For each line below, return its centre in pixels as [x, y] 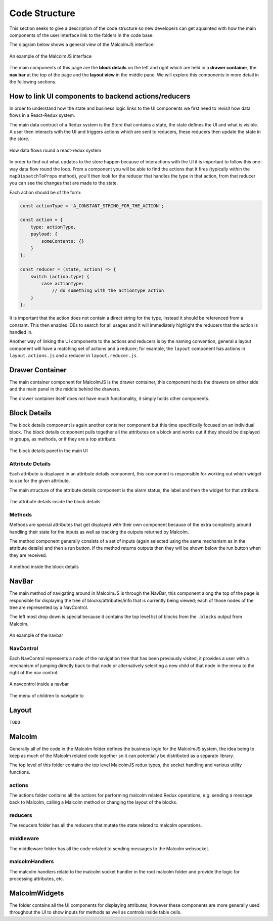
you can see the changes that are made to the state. [64, 183]
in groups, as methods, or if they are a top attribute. [63, 439]
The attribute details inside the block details [55, 502]
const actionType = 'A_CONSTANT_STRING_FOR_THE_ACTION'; [92, 206]
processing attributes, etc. [37, 879]
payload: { [44, 234]
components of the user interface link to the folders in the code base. [82, 35]
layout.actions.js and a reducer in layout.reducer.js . [74, 356]
